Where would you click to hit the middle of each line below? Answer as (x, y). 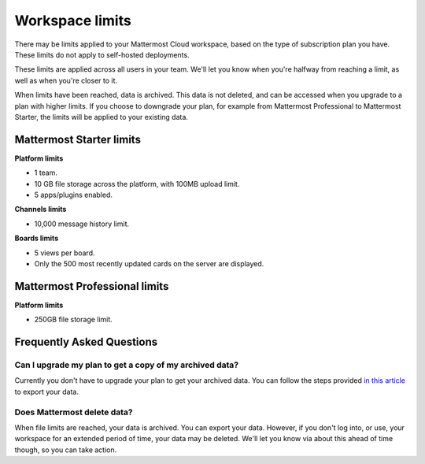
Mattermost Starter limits (78, 139)
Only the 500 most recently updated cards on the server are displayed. (149, 263)
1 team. (46, 173)
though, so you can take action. (66, 450)
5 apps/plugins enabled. (74, 195)
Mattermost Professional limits (92, 286)
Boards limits (37, 238)
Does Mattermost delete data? (74, 412)
